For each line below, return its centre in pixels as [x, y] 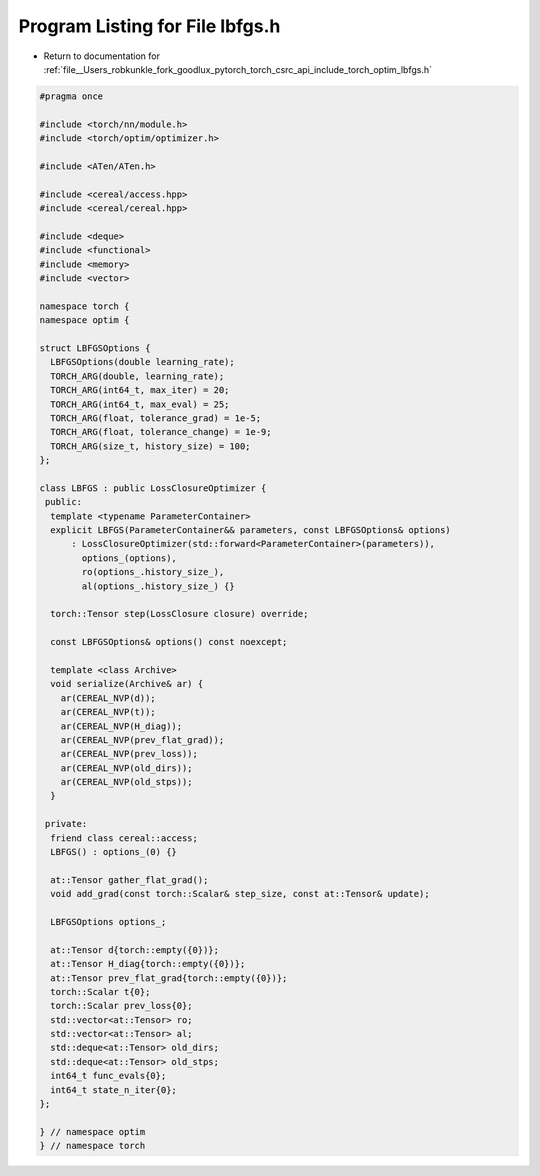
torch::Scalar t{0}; [100, 991]
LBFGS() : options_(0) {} [113, 852]
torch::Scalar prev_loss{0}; [122, 1006]
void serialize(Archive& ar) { [127, 684]
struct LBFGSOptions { [95, 348]
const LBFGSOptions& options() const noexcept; [169, 642]
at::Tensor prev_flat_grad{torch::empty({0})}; [169, 978]
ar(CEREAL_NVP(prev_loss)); [129, 754]
